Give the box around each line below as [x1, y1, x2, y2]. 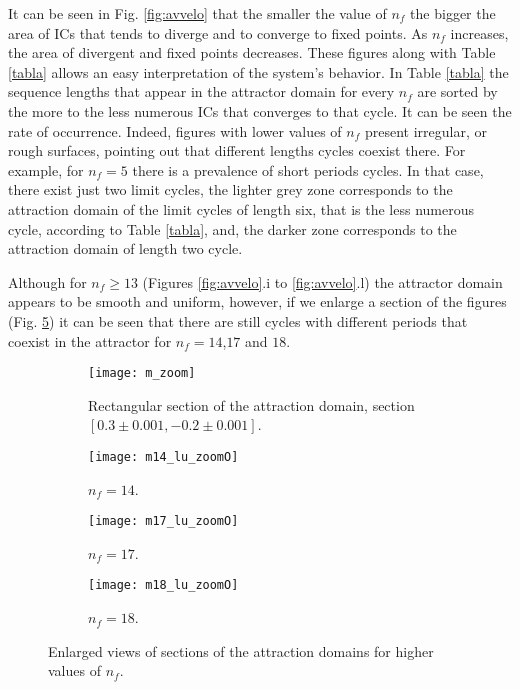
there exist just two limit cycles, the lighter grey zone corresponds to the [8, 179, 453, 200]
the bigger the [410, 3, 496, 23]
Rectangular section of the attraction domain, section [88, 394, 415, 415]
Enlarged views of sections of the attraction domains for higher [48, 640, 434, 661]
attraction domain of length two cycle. [8, 238, 243, 259]
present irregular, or [364, 120, 487, 141]
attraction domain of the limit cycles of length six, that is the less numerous [8, 198, 475, 219]
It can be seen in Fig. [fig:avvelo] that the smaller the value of [8, 3, 387, 23]
